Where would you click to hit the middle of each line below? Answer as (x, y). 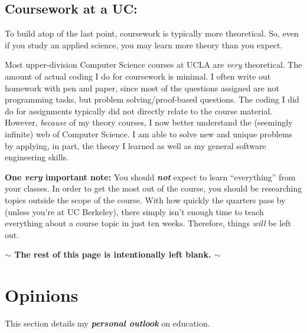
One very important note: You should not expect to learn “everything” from (150, 177)
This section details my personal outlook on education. (107, 323)
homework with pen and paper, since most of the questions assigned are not (142, 88)
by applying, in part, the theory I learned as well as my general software (135, 145)
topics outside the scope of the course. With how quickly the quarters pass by (145, 200)
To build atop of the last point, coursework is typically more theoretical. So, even (152, 33)
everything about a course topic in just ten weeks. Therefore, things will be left (148, 223)
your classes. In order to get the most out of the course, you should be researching (153, 188)
